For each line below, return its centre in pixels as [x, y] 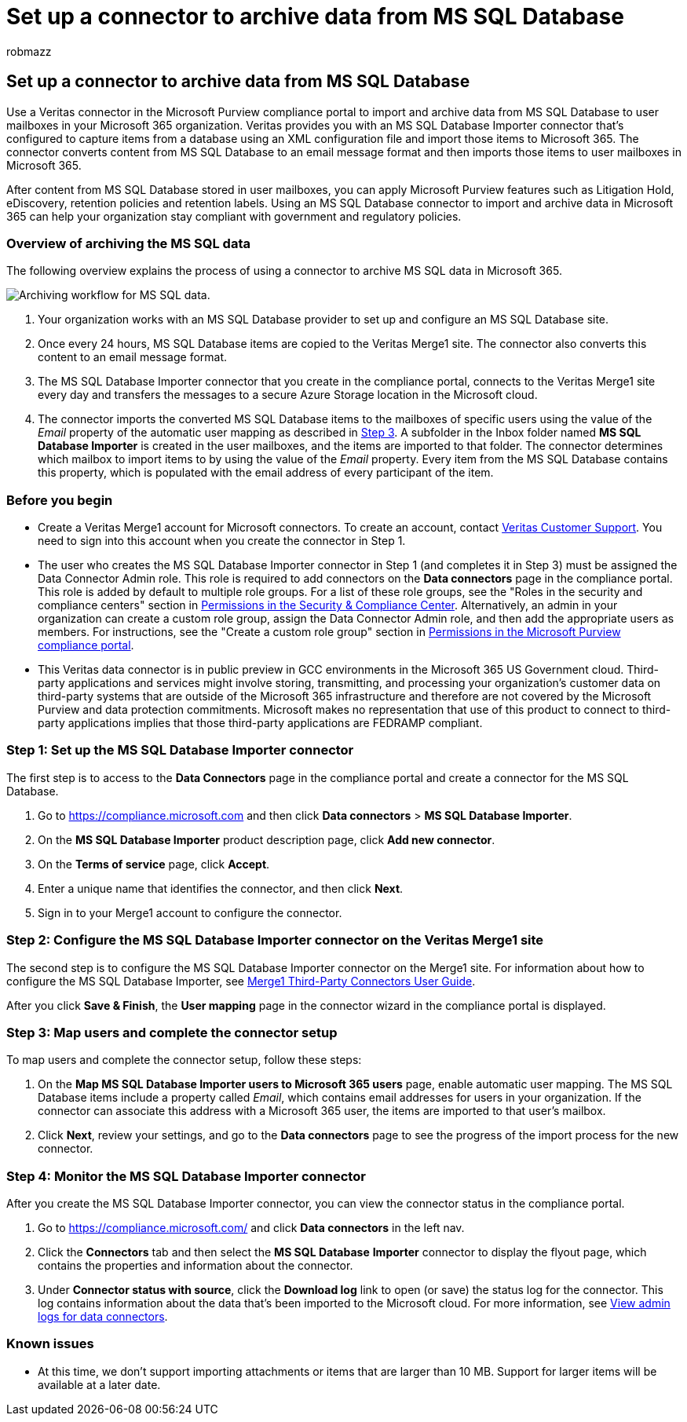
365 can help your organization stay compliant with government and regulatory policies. [234, 216]
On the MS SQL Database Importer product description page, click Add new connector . [267, 839]
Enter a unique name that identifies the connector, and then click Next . [221, 888]
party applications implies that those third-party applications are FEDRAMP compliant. [260, 723]
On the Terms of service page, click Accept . [154, 864]
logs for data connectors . [103, 1317]
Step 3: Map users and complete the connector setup [172, 1032]
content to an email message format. [133, 357]
